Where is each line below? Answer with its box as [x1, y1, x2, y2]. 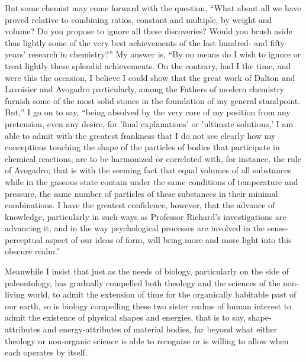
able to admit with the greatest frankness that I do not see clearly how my [5, 129, 276, 141]
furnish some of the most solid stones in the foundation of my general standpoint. [5, 94, 301, 106]
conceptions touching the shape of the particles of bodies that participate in [5, 141, 280, 153]
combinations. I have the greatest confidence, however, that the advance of [5, 199, 275, 211]
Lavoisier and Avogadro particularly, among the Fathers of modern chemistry [5, 83, 285, 95]
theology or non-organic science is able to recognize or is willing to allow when [5, 334, 289, 347]
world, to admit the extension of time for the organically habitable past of [27, 288, 297, 300]
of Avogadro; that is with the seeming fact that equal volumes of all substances [5, 164, 291, 176]
